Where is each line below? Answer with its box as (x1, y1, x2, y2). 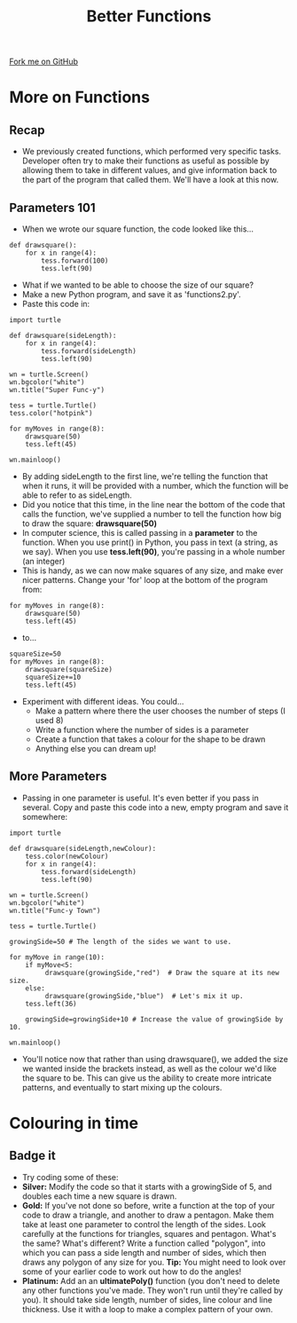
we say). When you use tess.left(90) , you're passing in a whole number (21, 547, 285, 556)
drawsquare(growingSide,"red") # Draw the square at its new (44, 968, 279, 977)
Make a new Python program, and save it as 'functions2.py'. (21, 289, 241, 299)
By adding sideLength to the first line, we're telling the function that (21, 471, 269, 481)
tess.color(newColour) (25, 852, 109, 861)
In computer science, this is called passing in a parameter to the (21, 528, 258, 538)
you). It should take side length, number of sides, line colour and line (21, 1294, 273, 1305)
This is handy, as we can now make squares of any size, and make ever (21, 565, 284, 576)
